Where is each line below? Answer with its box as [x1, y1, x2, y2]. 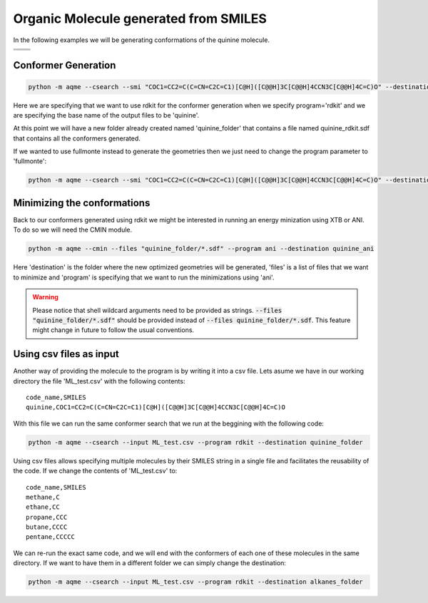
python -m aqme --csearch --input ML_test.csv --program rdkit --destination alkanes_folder [28, 578, 363, 586]
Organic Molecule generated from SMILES [13, 11, 267, 26]
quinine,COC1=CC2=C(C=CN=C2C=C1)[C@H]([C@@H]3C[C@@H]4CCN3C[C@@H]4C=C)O [26, 403, 285, 411]
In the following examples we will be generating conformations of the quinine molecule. [13, 36, 270, 44]
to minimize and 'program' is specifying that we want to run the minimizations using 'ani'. [13, 273, 275, 282]
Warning [32, 293, 58, 301]
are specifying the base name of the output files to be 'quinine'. [13, 110, 200, 119]
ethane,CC [26, 503, 60, 511]
